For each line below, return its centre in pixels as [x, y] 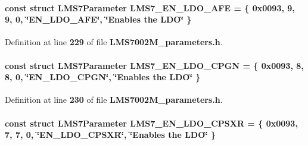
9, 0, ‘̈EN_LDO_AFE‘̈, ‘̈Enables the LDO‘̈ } [98, 19]
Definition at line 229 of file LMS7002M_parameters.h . [114, 42]
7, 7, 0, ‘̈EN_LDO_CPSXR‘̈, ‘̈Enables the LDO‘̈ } [111, 135]
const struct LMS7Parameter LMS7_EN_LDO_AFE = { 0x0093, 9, [150, 7]
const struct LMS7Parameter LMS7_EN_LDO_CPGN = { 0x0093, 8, [154, 65]
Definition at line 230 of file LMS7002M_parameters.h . [114, 100]
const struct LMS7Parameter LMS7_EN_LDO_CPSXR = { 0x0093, [151, 123]
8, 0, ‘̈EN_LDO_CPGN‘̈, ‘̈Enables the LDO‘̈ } [103, 77]
